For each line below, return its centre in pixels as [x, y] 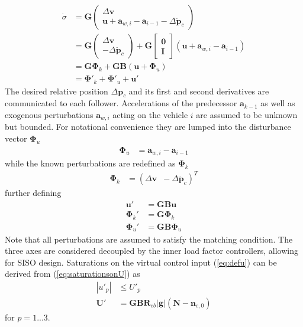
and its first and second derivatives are [199, 91]
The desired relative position [57, 91]
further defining [33, 193]
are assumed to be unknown [247, 114]
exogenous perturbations [49, 114]
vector [16, 138]
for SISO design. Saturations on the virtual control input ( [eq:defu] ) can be [141, 262]
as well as [278, 103]
